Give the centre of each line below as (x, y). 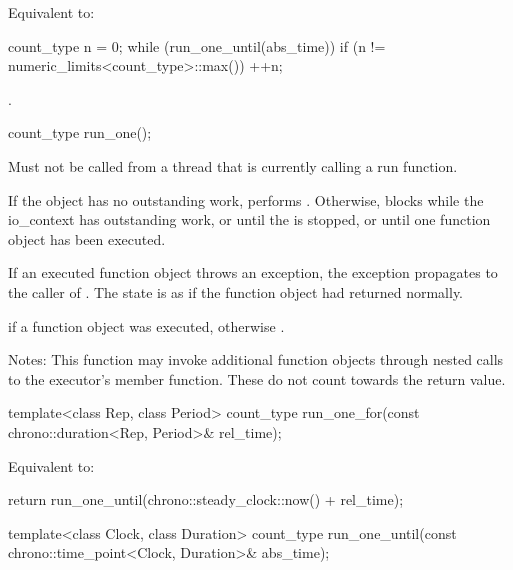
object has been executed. (87, 238)
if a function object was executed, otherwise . (146, 325)
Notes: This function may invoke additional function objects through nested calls (256, 359)
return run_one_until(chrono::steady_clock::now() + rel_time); (206, 499)
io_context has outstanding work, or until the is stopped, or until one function (249, 219)
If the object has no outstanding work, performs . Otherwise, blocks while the (246, 199)
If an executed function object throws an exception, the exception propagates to (253, 272)
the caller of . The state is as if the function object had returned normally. (236, 291)
